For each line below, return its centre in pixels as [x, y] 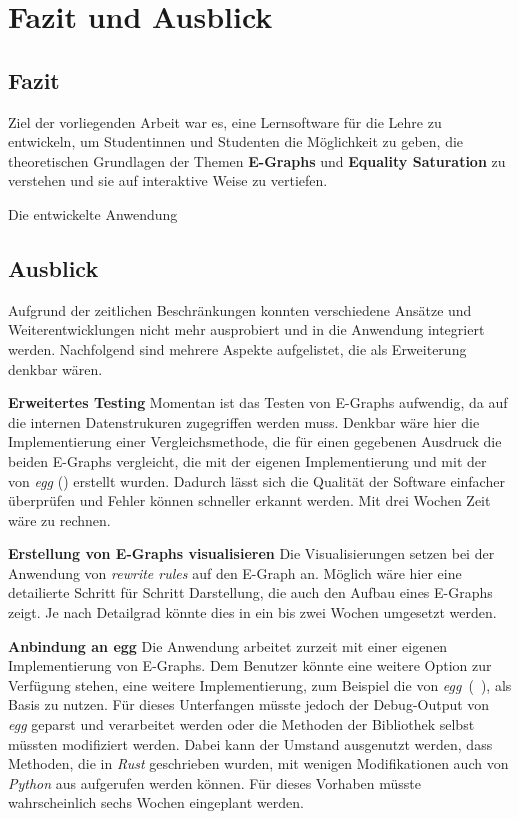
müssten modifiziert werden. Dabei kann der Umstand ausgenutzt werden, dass [250, 743]
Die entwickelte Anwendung [93, 213]
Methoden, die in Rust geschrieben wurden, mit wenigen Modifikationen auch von [258, 763]
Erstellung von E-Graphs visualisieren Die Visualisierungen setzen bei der [251, 553]
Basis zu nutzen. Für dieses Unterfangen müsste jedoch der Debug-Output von [249, 704]
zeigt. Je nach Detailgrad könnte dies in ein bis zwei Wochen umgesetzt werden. [252, 612]
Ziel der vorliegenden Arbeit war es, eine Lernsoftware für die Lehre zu [225, 121]
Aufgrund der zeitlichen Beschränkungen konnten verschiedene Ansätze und [240, 309]
